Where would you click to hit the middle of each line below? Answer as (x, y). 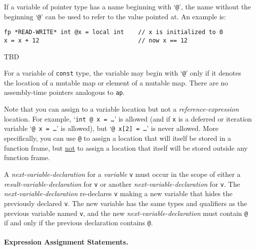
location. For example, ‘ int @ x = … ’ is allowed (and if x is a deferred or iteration (128, 118)
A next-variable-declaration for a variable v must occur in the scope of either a (122, 174)
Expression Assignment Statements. (66, 242)
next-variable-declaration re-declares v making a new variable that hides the (118, 193)
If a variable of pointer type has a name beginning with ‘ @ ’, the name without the (128, 6)
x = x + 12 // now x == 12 (96, 40)
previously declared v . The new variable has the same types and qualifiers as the (126, 203)
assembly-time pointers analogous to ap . (64, 92)
